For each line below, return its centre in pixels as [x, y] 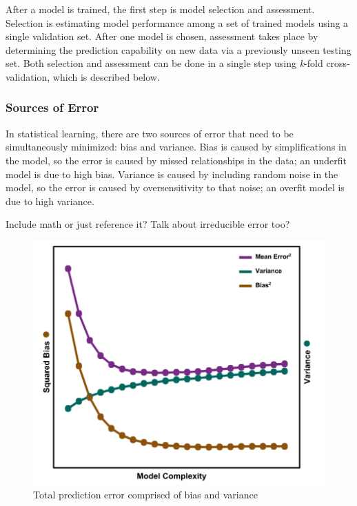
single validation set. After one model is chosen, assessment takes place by [162, 36]
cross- [338, 63]
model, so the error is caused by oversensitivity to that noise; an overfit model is [175, 187]
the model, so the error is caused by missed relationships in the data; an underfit [176, 160]
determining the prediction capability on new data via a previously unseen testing [178, 49]
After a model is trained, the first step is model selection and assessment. [160, 9]
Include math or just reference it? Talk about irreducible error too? [148, 224]
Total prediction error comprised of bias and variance [145, 495]
